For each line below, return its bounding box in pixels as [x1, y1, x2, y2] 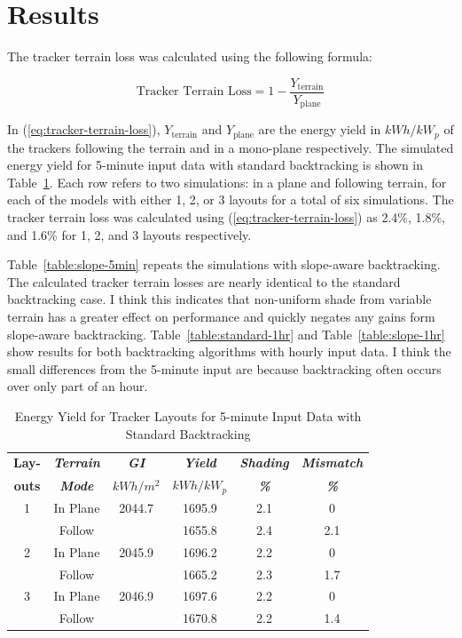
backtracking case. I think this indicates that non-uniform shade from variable [7, 290, 432, 308]
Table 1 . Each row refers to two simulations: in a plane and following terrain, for [7, 172, 447, 191]
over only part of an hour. [7, 377, 148, 395]
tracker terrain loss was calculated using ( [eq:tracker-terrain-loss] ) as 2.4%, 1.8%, [7, 208, 445, 227]
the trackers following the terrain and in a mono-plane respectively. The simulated [7, 138, 454, 156]
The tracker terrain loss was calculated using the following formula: [7, 47, 372, 66]
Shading [239, 453, 289, 472]
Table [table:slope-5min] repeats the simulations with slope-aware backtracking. [7, 255, 441, 274]
